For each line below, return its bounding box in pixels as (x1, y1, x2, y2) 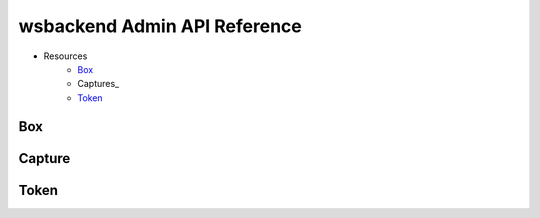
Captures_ (77, 78, 120, 90)
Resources (43, 50, 88, 62)
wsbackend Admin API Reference (18, 15, 302, 37)
